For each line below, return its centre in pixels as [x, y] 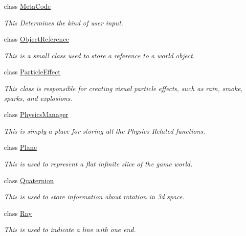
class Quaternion [29, 180]
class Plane [21, 147]
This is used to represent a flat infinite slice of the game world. [98, 163]
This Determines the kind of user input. [64, 22]
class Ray [18, 213]
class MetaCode [27, 6]
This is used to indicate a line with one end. [70, 229]
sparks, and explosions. [38, 98]
